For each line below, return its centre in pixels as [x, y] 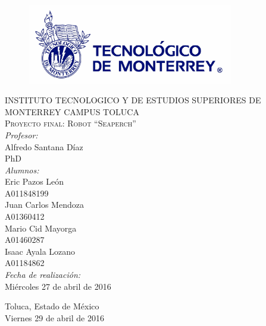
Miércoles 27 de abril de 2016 [58, 286]
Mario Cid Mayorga [41, 228]
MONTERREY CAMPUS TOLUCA [72, 111]
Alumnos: [22, 170]
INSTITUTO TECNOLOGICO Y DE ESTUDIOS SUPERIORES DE [133, 100]
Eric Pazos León [35, 181]
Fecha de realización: [43, 275]
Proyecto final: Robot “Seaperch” [71, 123]
